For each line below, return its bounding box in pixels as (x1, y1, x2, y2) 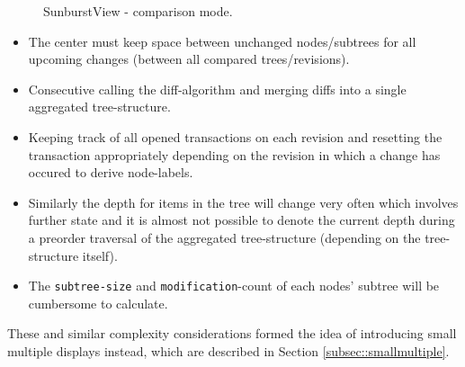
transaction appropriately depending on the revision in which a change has (28, 145, 441, 164)
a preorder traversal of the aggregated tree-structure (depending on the (28, 228, 421, 246)
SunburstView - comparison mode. (43, 2, 233, 20)
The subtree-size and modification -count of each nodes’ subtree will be (28, 276, 440, 295)
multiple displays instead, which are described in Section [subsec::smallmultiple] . (7, 341, 450, 360)
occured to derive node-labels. (28, 163, 193, 182)
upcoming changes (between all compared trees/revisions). (28, 49, 350, 68)
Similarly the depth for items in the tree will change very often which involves (28, 192, 459, 211)
